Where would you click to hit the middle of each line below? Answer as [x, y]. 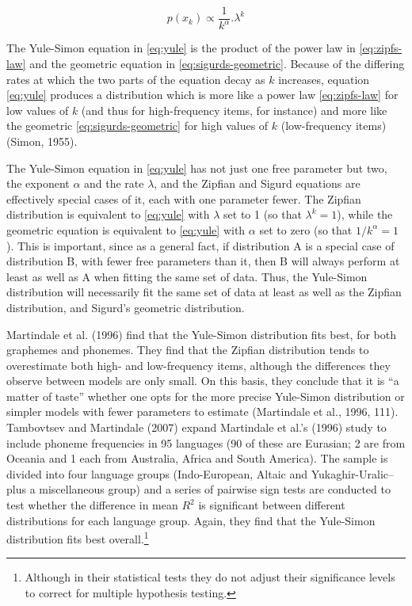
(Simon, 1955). [42, 141]
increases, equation [324, 79]
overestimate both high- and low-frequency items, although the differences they [198, 365]
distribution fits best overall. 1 [78, 537]
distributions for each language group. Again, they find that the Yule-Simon [191, 520]
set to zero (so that [306, 229]
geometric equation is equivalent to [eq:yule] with [126, 229]
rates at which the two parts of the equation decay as [136, 79]
